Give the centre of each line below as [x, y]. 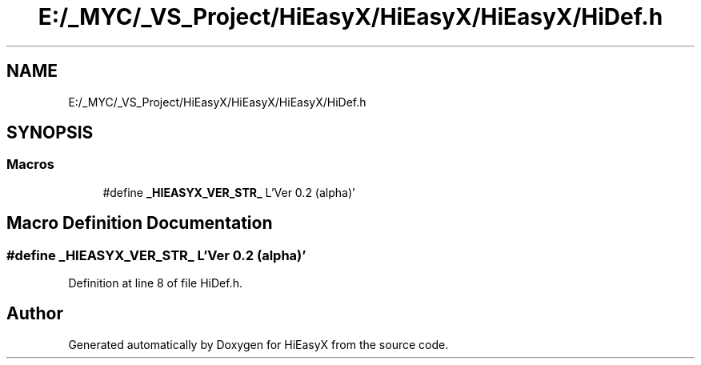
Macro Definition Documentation [140, 223]
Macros [30, 164]
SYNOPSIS [50, 133]
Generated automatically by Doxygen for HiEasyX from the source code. [258, 344]
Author [35, 314]
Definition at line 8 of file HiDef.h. [155, 283]
